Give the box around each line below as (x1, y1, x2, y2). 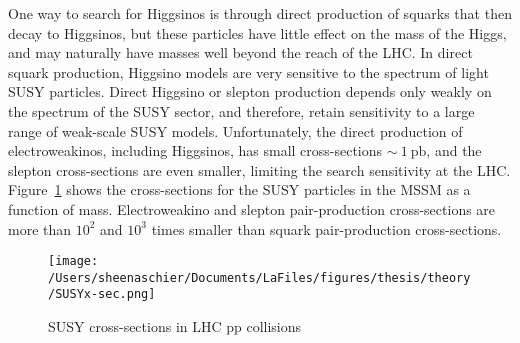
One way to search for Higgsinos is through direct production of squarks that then (8, 3, 512, 23)
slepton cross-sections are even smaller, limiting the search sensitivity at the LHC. (8, 159, 511, 180)
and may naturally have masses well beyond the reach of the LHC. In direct (8, 42, 473, 63)
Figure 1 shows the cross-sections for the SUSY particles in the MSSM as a (8, 179, 471, 200)
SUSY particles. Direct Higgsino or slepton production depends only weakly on (8, 81, 492, 102)
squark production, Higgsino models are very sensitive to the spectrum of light (8, 61, 489, 82)
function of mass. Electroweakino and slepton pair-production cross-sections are (8, 198, 496, 219)
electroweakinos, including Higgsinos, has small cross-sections (8, 140, 383, 161)
